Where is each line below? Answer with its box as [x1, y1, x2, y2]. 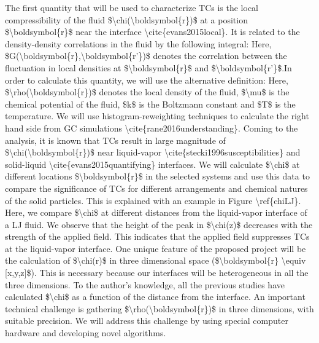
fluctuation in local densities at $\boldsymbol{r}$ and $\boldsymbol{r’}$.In [5, 61, 292, 74]
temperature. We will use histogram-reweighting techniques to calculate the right [5, 109, 309, 122]
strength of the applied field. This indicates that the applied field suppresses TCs [5, 230, 310, 243]
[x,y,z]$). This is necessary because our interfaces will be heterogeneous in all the [5, 266, 309, 279]
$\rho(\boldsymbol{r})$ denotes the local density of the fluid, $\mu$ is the [5, 85, 290, 98]
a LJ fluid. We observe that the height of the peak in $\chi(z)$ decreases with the [5, 218, 313, 231]
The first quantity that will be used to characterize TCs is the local [5, 1, 258, 14]
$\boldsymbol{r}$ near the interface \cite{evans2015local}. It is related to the [5, 25, 300, 38]
